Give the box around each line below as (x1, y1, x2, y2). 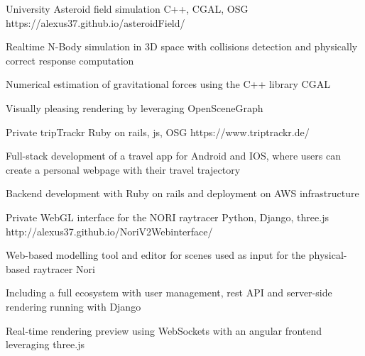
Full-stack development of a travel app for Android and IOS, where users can (6, 148, 341, 163)
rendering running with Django (6, 299, 141, 313)
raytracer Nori (33, 261, 95, 276)
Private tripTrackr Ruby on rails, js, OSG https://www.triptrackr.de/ (6, 124, 310, 139)
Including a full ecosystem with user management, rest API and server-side (6, 285, 332, 300)
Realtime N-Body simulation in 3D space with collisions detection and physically (6, 39, 358, 54)
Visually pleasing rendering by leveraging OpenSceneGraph (6, 100, 263, 115)
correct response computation (6, 52, 134, 67)
